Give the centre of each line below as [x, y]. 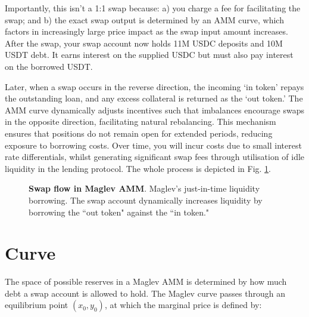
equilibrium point [37, 305]
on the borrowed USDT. [49, 66]
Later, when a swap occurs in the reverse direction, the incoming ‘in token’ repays [154, 86]
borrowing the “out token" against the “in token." [119, 212]
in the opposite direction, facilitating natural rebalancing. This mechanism [141, 121]
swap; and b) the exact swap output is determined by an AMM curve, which [144, 19]
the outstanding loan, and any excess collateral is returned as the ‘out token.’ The [154, 98]
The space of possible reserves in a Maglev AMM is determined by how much [146, 281]
